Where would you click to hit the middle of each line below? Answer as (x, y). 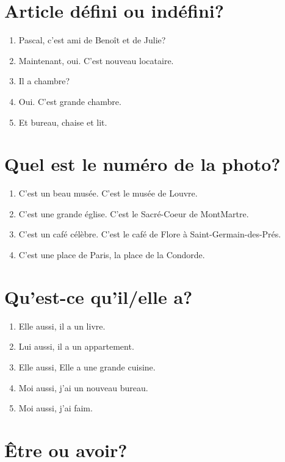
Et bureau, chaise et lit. (63, 122)
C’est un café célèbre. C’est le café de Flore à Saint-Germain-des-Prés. (150, 234)
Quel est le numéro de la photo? (142, 164)
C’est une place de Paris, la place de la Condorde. (112, 254)
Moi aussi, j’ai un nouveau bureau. (83, 387)
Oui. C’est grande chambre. (70, 101)
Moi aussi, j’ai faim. (56, 408)
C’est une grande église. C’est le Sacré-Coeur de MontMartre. (134, 213)
